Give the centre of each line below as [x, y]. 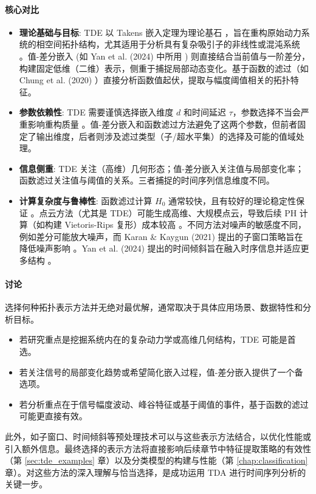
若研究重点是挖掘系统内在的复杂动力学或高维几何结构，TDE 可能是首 [157, 339]
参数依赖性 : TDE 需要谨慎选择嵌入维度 [96, 112]
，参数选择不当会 [266, 112]
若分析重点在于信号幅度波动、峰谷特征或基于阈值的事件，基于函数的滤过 [164, 404]
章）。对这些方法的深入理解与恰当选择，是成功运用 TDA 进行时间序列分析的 [156, 472]
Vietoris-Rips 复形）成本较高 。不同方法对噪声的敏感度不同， [185, 225]
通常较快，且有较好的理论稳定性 [232, 200]
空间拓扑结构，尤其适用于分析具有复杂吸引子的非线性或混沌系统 [172, 44]
